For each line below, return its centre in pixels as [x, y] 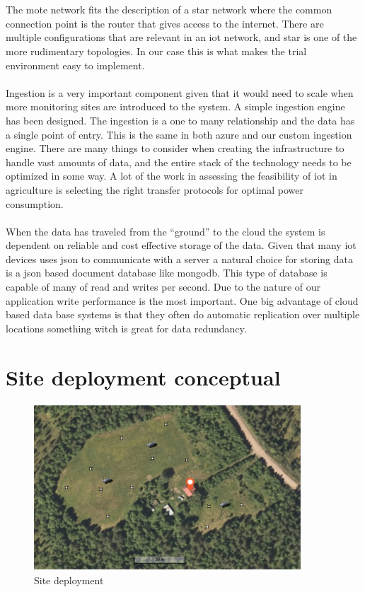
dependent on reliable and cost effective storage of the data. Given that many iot [181, 245]
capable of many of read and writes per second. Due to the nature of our [163, 287]
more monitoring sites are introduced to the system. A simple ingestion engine [175, 106]
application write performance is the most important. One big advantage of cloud [182, 300]
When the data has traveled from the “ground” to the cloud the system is [166, 231]
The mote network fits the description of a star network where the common [169, 10]
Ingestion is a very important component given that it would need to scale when [180, 92]
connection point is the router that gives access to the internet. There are [165, 23]
